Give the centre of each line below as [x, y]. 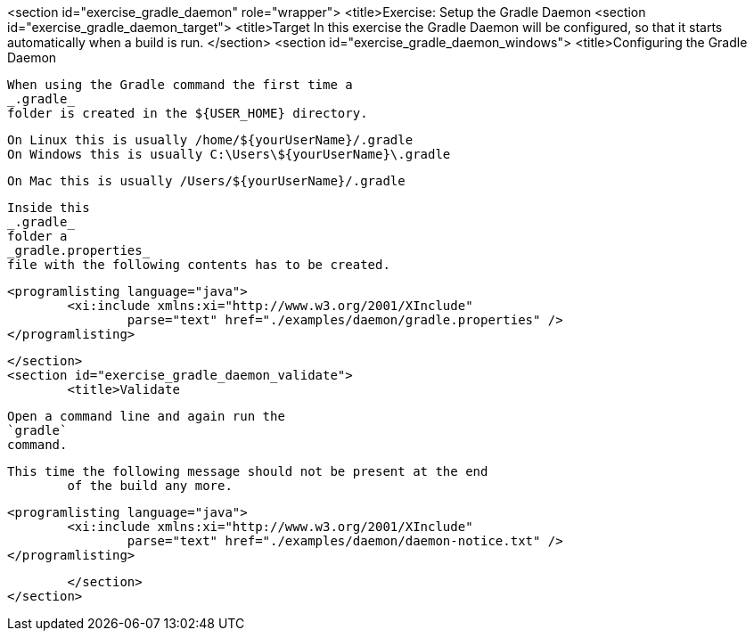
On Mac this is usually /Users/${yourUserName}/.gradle [206, 181]
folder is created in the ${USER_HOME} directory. [188, 113]
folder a [37, 236]
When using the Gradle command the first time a [180, 85]
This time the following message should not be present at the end [248, 471]
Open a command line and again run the [146, 416]
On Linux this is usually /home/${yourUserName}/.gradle [210, 140]
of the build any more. [150, 486]
